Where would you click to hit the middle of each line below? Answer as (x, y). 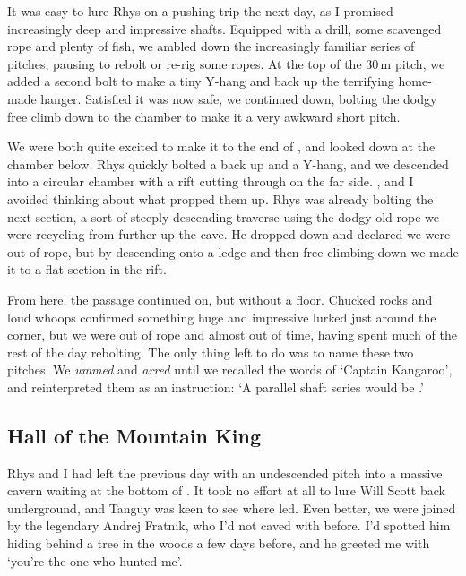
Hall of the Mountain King (134, 435)
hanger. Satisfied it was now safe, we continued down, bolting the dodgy (239, 98)
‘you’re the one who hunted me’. (95, 560)
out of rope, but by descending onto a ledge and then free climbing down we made (233, 251)
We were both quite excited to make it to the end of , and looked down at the (221, 146)
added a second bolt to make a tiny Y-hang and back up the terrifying (201, 81)
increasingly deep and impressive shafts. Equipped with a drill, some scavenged (224, 28)
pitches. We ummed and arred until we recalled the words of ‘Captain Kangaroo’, (230, 370)
